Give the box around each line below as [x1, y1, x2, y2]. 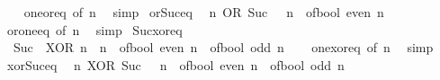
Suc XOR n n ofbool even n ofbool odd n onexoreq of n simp [13, 38, 434, 57]
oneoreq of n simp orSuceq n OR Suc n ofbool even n [23, 3, 384, 21]
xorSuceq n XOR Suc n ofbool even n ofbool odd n [6, 55, 345, 74]
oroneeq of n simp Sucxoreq [6, 20, 183, 39]
